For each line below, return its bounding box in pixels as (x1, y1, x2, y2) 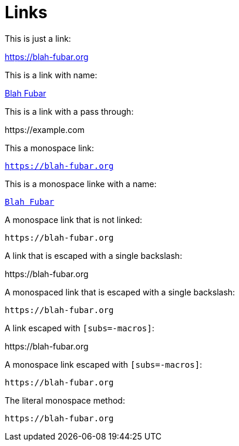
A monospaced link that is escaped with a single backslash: (5, 287, 235, 297)
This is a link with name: (5, 69, 97, 80)
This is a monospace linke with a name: (5, 178, 157, 189)
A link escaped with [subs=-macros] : (5, 322, 154, 333)
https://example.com (5, 124, 85, 135)
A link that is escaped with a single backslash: (5, 250, 183, 261)
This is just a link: (5, 33, 71, 44)
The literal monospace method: (5, 395, 125, 405)
